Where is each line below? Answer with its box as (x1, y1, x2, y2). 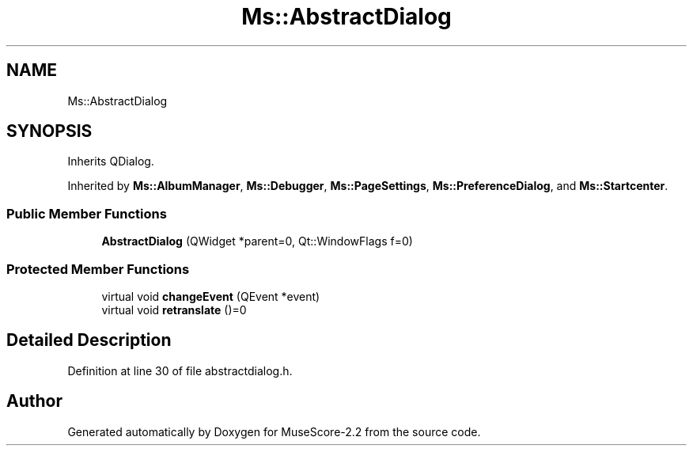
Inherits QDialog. (67, 154, 154, 169)
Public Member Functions (6, 205, 167, 222)
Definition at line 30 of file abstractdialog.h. (67, 363, 293, 378)
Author (6, 391, 62, 412)
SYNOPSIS (6, 121, 93, 142)
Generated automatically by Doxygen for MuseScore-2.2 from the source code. (67, 424, 481, 439)
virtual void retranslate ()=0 (101, 302, 247, 317)
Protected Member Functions (6, 260, 190, 277)
